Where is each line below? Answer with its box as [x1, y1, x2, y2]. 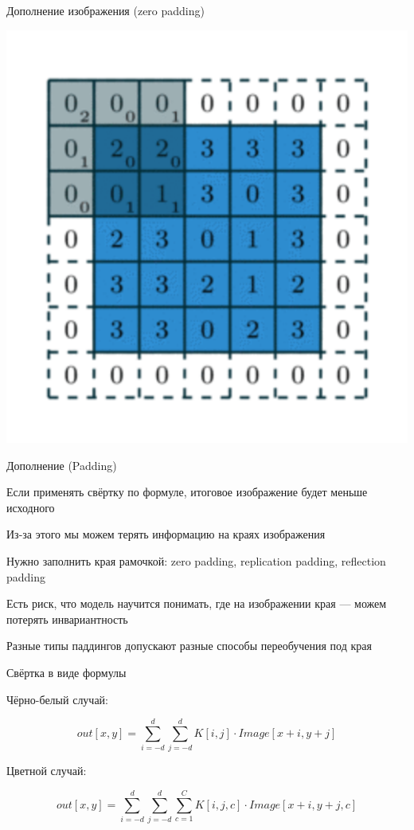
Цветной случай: [6, 762, 87, 779]
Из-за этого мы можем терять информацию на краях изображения [6, 526, 326, 542]
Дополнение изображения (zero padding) [6, 2, 205, 18]
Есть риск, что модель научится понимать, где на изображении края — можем [6, 595, 387, 612]
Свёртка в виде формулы [6, 664, 127, 680]
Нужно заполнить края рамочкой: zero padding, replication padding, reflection [6, 553, 386, 570]
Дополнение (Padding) [6, 456, 117, 473]
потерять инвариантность [6, 610, 128, 627]
